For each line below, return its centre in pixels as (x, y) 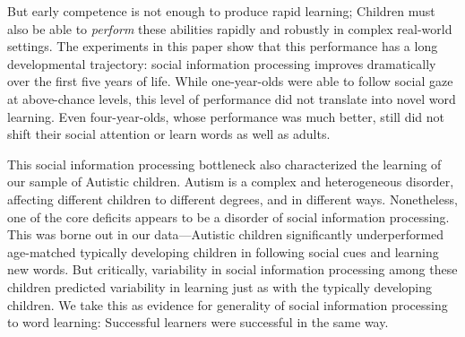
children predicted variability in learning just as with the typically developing (220, 286)
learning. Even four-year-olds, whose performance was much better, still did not (226, 116)
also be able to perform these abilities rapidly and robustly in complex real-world (230, 28)
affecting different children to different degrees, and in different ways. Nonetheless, (232, 199)
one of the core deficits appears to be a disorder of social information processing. (228, 216)
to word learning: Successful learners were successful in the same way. (198, 322)
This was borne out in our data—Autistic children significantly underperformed (226, 234)
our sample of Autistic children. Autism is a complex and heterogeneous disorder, (231, 181)
